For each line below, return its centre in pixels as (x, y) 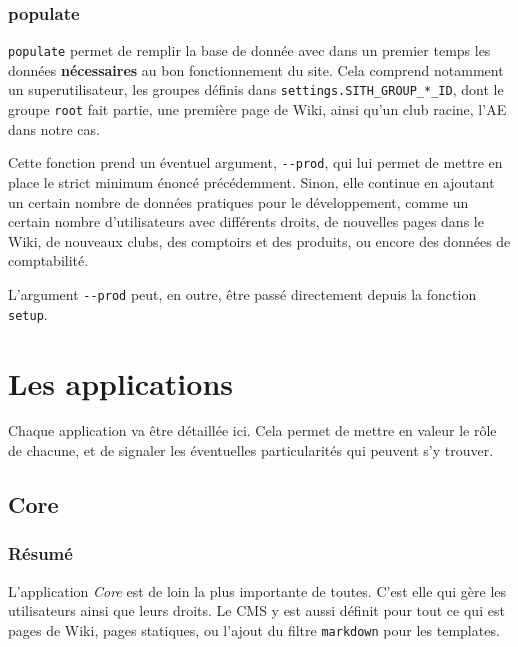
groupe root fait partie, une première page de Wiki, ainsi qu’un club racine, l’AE (257, 109)
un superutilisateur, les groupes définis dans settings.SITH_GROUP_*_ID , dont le (256, 89)
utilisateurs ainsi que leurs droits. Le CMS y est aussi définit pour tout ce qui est (256, 610)
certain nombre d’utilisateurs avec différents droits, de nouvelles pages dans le (246, 221)
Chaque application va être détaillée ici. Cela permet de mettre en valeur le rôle (252, 430)
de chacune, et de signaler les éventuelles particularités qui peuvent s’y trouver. (251, 450)
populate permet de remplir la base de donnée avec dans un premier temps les (249, 50)
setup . (28, 313)
